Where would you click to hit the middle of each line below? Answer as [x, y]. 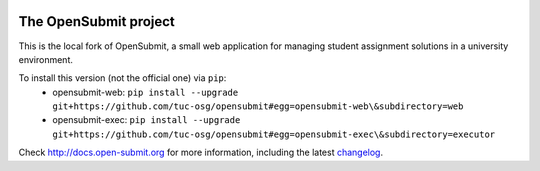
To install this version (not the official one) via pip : [122, 78]
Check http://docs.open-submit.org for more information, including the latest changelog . [201, 152]
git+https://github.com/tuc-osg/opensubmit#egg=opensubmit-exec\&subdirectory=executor [274, 134]
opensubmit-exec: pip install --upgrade [146, 120]
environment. [46, 59]
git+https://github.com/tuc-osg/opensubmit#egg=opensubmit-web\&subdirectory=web [258, 106]
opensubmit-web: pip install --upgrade [145, 92]
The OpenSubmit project [96, 21]
